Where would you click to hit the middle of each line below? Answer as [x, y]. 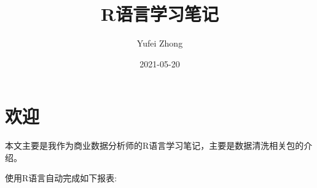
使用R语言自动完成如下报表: [61, 178]
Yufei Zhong [160, 43]
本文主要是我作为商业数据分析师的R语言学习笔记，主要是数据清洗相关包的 [155, 145]
